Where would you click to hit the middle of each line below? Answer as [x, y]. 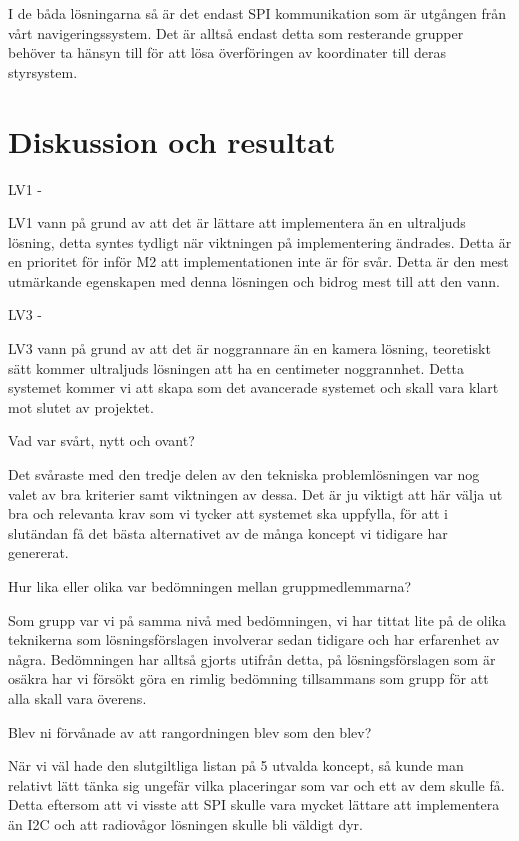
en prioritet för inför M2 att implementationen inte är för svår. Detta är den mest [258, 261]
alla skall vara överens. [77, 697]
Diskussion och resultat [172, 140]
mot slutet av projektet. [81, 406]
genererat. [38, 552]
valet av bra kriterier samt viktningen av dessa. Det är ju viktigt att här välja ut [255, 493]
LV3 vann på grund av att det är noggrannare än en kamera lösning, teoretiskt [249, 348]
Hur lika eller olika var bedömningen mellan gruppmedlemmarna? [210, 586]
